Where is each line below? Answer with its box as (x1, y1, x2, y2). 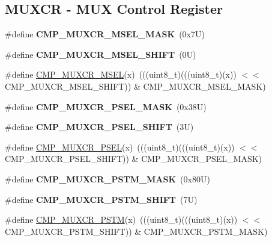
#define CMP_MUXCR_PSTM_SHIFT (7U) (5, 193, 198, 205)
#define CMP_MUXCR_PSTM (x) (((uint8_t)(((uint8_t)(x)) (5, 213, 238, 226)
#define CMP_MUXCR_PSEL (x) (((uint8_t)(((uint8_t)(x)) (5, 140, 235, 153)
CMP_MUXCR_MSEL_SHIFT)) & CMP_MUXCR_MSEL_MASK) (5, 79, 266, 92)
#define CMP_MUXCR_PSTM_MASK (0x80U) (5, 172, 210, 185)
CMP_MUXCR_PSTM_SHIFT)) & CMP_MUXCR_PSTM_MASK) (5, 225, 268, 237)
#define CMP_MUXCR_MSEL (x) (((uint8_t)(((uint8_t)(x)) (5, 68, 237, 81)
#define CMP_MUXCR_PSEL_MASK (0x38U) (5, 100, 207, 113)
